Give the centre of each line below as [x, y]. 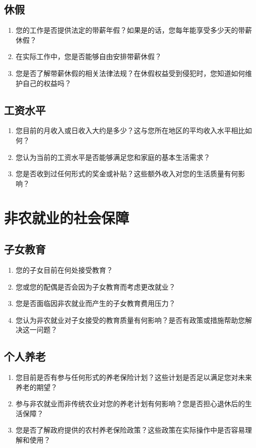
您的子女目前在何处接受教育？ [64, 269]
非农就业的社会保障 [67, 217]
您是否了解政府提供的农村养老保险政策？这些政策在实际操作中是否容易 [130, 430]
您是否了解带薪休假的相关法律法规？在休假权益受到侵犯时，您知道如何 [130, 73]
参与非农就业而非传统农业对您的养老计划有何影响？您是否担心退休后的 [130, 404]
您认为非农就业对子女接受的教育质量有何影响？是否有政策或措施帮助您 [130, 320]
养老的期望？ [36, 387]
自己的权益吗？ [47, 83]
